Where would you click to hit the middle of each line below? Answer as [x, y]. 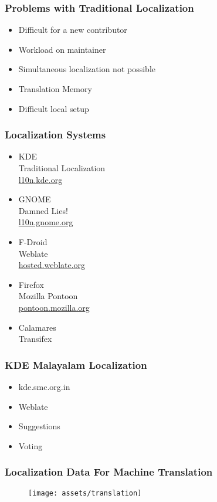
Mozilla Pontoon [48, 296]
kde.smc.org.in [44, 386]
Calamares [37, 327]
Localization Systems [55, 135]
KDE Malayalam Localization [76, 364]
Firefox [31, 284]
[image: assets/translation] [85, 493]
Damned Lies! [43, 210]
